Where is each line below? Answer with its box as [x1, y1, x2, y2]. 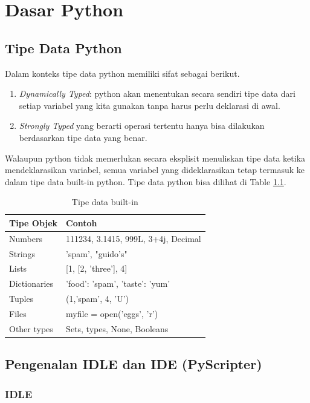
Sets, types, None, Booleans [66, 322, 169, 335]
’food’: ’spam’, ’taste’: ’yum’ [66, 277, 170, 290]
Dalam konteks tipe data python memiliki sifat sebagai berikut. [5, 67, 240, 79]
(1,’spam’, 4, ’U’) [66, 292, 129, 305]
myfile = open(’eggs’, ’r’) [66, 307, 158, 319]
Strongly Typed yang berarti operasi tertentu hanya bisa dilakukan [19, 119, 265, 132]
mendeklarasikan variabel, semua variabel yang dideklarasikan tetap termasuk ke [5, 163, 305, 176]
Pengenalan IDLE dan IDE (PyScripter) [5, 355, 262, 373]
